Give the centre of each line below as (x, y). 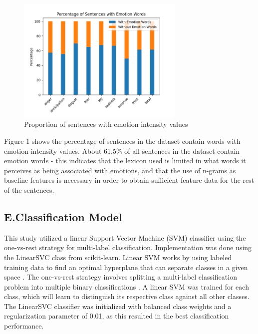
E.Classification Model (63, 216)
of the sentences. (29, 189)
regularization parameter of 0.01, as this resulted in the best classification (117, 316)
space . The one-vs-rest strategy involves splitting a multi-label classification (121, 277)
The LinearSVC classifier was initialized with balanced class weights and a (118, 306)
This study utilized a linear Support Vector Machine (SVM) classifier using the (125, 237)
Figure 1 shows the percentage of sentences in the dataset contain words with (122, 141)
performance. (24, 326)
